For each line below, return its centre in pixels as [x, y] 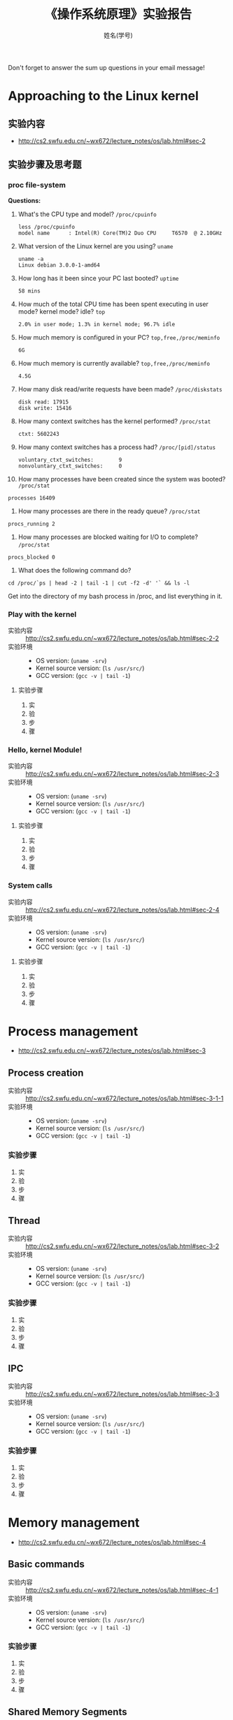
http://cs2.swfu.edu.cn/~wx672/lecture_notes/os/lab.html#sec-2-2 [122, 638]
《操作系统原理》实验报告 [118, 14]
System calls [30, 886]
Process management [73, 1031]
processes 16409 [31, 498]
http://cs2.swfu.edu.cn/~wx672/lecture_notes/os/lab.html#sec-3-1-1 [125, 1098]
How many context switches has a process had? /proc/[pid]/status [117, 447]
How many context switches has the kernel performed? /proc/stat [114, 421]
